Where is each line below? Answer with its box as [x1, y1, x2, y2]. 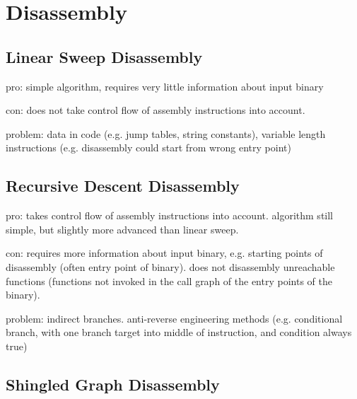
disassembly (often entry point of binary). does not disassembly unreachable [6, 259, 335, 274]
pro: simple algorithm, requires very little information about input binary [6, 79, 324, 93]
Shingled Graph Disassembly [6, 373, 220, 395]
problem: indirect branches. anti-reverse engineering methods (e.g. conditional [6, 311, 343, 325]
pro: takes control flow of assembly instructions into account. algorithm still [6, 208, 334, 223]
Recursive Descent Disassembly [6, 175, 240, 197]
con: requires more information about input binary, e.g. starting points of [6, 245, 323, 260]
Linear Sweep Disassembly [6, 45, 203, 67]
